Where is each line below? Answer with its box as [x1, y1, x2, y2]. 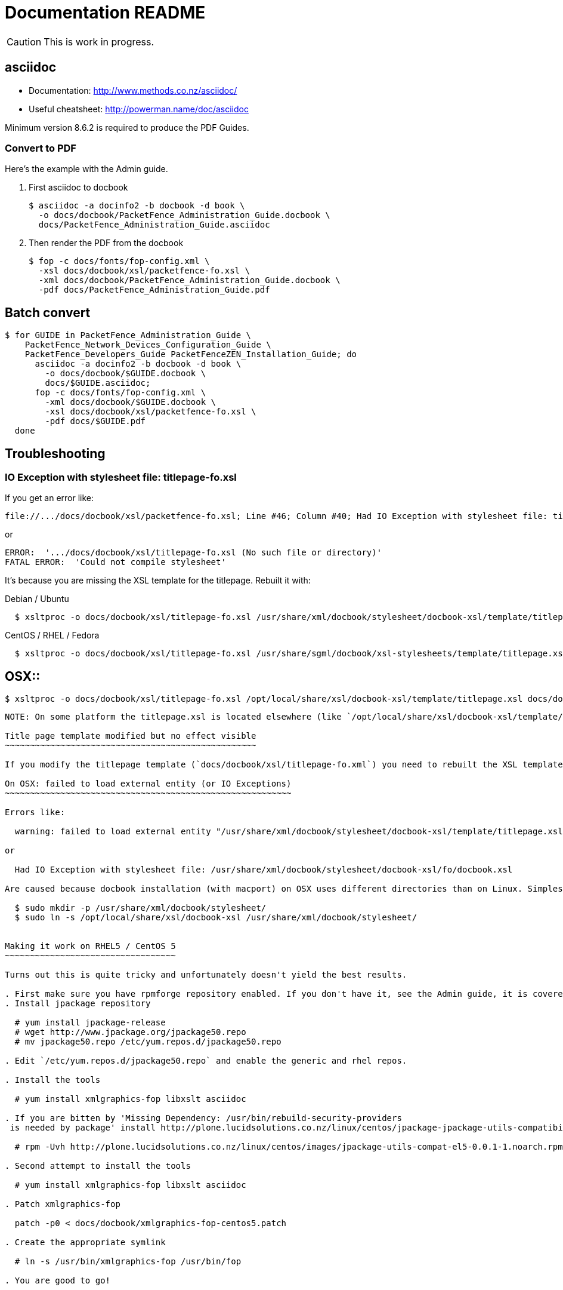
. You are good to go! [5, 1276, 111, 1286]
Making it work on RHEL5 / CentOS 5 [5, 941, 176, 951]
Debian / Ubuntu [5, 594, 69, 604]
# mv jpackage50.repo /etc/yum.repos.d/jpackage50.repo [14, 1037, 281, 1047]
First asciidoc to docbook [29, 182, 128, 193]
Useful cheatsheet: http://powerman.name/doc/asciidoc [29, 103, 249, 114]
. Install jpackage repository [5, 999, 151, 1009]
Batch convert [5, 305, 91, 320]
